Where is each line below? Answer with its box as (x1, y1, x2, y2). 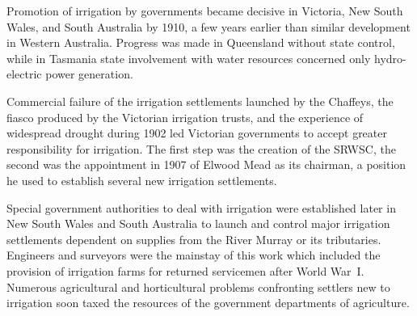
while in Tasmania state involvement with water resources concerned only (6, 49, 371, 66)
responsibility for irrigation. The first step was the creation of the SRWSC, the (6, 140, 396, 157)
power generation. (45, 65, 133, 82)
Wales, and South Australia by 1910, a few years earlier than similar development (6, 18, 411, 35)
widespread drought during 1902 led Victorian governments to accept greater (6, 124, 387, 141)
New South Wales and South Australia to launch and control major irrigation (6, 215, 390, 232)
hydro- (374, 49, 406, 66)
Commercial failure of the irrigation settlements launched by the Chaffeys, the (6, 92, 394, 109)
